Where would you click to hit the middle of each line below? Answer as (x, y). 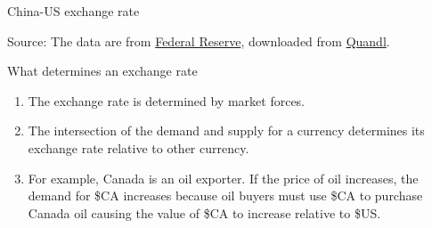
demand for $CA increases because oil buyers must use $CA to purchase (225, 195)
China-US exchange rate (73, 11)
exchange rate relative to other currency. (139, 147)
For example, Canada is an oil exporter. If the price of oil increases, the (223, 178)
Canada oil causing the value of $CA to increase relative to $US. (204, 212)
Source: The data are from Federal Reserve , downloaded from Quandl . (199, 41)
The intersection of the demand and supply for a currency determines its (226, 130)
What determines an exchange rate (102, 71)
